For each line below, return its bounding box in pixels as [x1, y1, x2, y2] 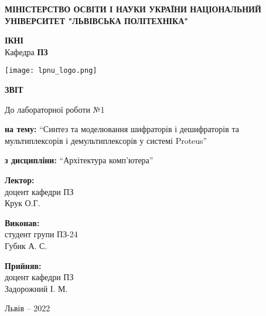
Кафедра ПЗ [5, 45, 48, 58]
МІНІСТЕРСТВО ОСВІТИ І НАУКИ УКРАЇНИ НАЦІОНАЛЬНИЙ [5, 3, 261, 15]
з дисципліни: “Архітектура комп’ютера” [5, 154, 154, 166]
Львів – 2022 [5, 302, 50, 314]
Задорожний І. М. [5, 282, 68, 294]
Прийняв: [5, 259, 42, 271]
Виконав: [5, 216, 40, 228]
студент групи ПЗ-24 [5, 228, 78, 240]
